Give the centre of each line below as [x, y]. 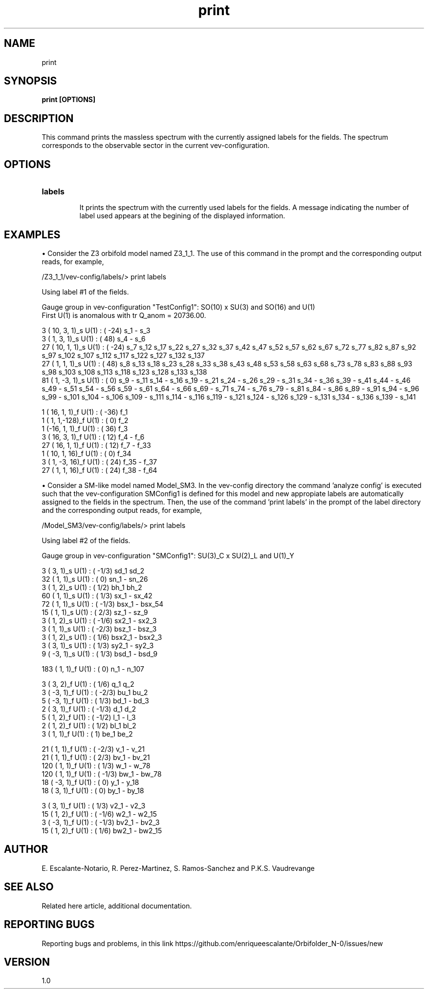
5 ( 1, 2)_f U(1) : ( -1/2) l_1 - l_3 [89, 717]
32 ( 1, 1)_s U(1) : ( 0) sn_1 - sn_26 [95, 579]
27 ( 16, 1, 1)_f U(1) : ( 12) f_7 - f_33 [96, 445]
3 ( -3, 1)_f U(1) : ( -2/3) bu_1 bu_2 [95, 692]
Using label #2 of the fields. [86, 540]
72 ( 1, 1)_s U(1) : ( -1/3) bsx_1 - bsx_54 [103, 604]
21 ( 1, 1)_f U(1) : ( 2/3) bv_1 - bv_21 [96, 757]
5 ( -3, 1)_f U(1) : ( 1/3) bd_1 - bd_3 [95, 700]
